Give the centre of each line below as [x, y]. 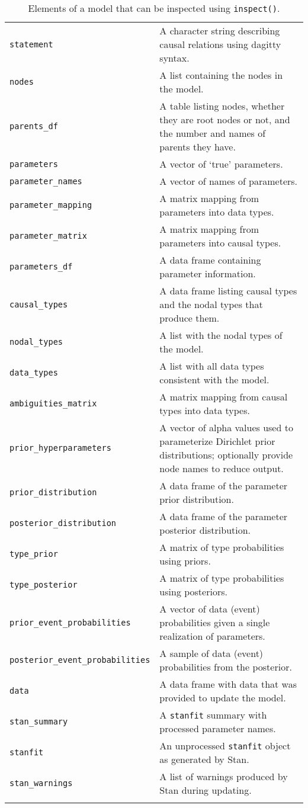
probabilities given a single [215, 622]
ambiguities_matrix [53, 403]
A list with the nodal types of [221, 335]
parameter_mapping [51, 205]
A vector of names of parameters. [229, 181]
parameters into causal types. [220, 243]
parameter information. [208, 273]
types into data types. [205, 410]
